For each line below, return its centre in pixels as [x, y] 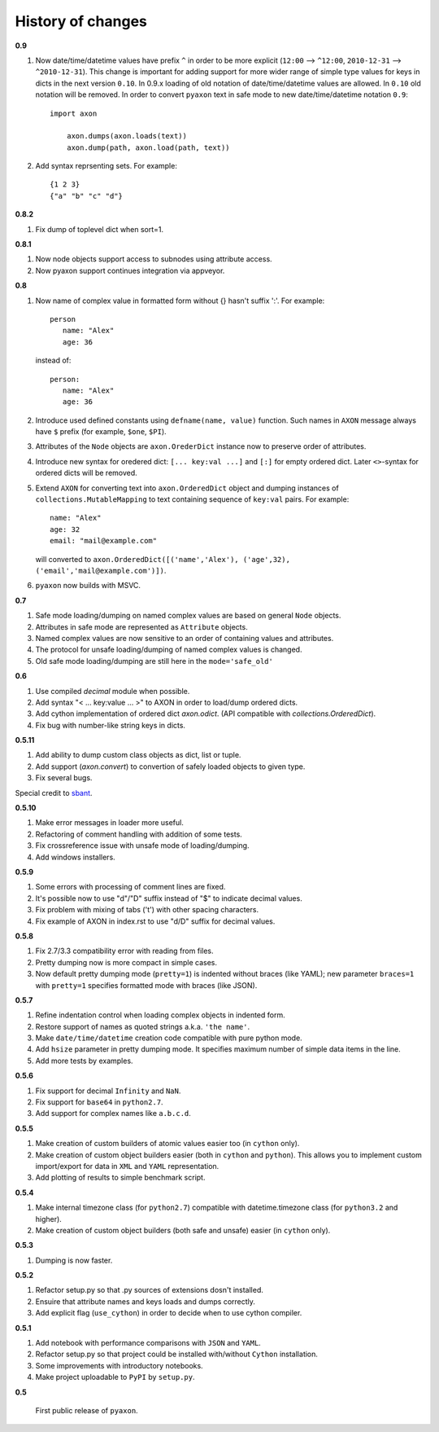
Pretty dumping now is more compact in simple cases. [126, 962]
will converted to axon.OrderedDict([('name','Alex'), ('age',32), [163, 559]
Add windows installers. [75, 857]
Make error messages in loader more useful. [110, 823]
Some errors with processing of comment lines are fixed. [130, 887]
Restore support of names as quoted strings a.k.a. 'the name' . [143, 1026]
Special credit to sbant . [54, 793]
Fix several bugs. [64, 778]
